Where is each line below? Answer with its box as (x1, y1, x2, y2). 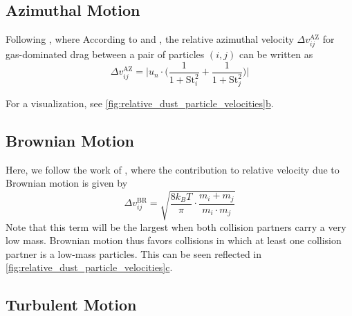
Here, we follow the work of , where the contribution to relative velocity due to (6, 162, 340, 176)
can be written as (239, 47, 313, 62)
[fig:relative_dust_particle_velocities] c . (6, 260, 173, 275)
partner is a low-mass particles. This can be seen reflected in (6, 246, 262, 261)
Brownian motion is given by (6, 176, 128, 190)
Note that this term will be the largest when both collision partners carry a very (6, 219, 346, 234)
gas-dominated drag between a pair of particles (6, 47, 205, 62)
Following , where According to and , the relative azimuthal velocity (6, 32, 294, 46)
